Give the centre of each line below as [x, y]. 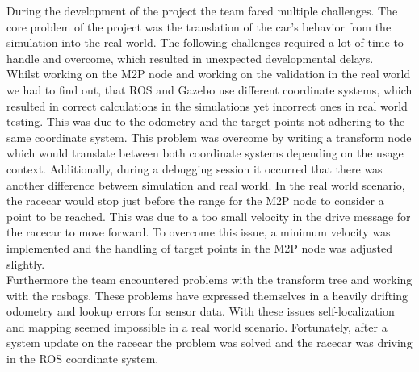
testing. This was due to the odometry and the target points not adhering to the [206, 121]
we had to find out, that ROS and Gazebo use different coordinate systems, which [209, 89]
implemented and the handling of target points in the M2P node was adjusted [200, 247]
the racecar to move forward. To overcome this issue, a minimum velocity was [199, 232]
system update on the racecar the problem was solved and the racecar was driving [209, 343]
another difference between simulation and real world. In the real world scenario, [206, 184]
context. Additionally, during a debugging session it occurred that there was [195, 168]
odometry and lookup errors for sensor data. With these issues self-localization [201, 311]
